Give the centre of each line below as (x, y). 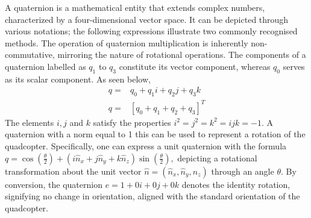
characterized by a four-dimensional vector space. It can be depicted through (147, 19)
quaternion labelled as (46, 66)
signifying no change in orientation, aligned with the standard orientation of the (152, 196)
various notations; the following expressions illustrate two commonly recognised (151, 31)
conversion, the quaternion (54, 184)
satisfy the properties (132, 122)
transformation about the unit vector (73, 171)
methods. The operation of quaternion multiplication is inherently (127, 42)
